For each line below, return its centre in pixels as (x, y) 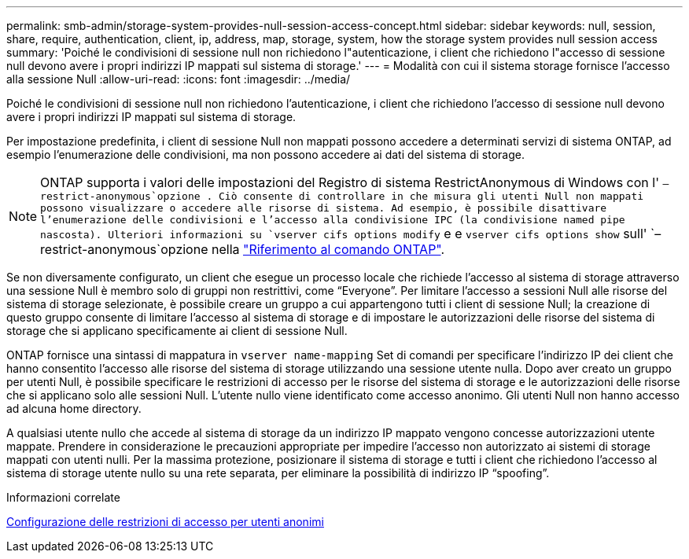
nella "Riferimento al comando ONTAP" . (328, 249)
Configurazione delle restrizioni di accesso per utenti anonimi (165, 522)
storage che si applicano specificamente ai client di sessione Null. (177, 331)
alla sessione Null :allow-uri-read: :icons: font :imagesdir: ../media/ (179, 79)
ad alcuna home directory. (74, 408)
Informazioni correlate (63, 497)
